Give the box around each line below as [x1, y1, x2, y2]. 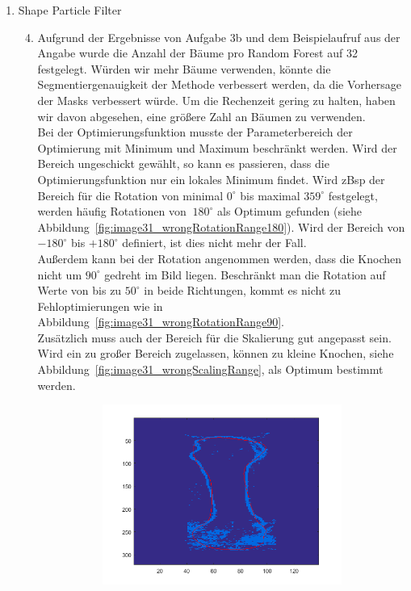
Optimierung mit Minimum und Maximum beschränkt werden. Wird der [37, 139, 397, 156]
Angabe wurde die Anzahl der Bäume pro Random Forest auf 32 [37, 44, 358, 61]
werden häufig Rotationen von [37, 203, 187, 220]
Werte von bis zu [37, 282, 122, 299]
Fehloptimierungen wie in [37, 297, 163, 314]
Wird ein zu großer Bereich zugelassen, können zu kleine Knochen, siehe [37, 345, 394, 362]
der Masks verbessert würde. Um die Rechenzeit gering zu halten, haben [37, 91, 396, 108]
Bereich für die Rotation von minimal [37, 187, 224, 203]
